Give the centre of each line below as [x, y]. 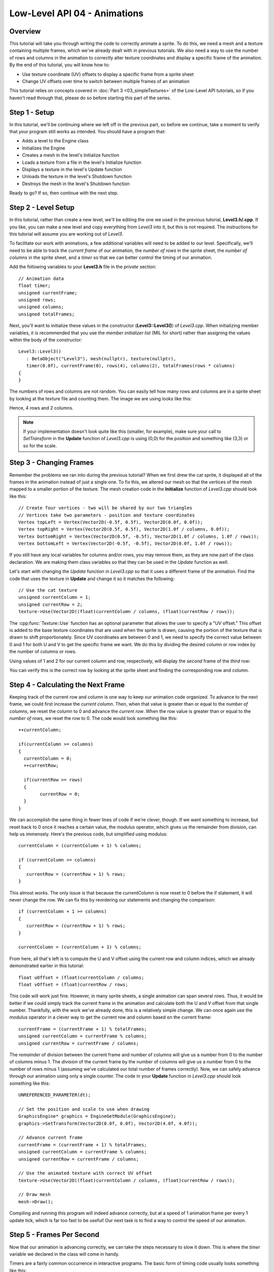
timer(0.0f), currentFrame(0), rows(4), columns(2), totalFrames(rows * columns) [131, 366]
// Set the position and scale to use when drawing [84, 1109]
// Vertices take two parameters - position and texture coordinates [107, 515]
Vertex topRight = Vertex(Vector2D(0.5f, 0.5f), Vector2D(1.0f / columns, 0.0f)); [124, 529]
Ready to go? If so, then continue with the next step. [64, 193]
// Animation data [41, 278]
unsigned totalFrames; [47, 314]
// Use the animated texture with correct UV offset [85, 1173]
